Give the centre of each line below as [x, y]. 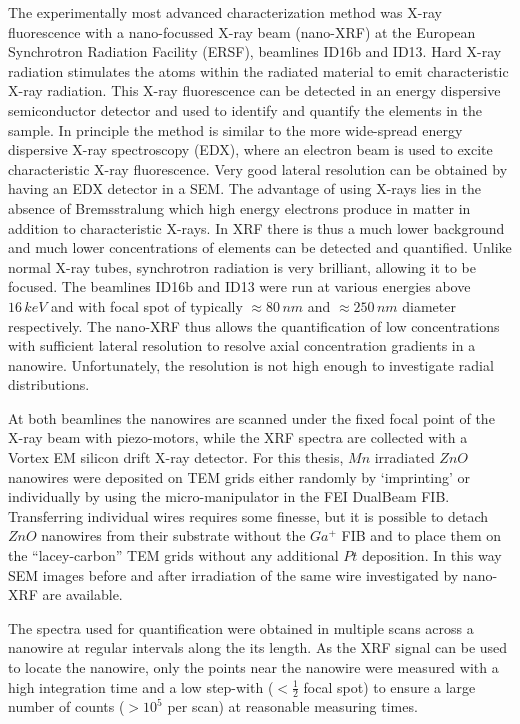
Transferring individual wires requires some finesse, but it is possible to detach [248, 515]
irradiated [404, 457]
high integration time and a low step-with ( [141, 686]
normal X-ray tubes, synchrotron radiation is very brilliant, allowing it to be [242, 266]
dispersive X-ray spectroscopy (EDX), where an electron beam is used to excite [250, 149]
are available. [82, 594]
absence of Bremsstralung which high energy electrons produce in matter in [239, 207]
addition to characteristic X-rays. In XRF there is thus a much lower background [256, 227]
